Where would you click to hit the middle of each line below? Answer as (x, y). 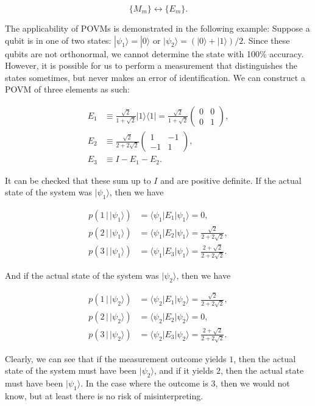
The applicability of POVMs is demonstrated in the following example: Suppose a (157, 28)
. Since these (267, 40)
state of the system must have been (71, 370)
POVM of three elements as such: (67, 89)
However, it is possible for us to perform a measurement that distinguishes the (151, 65)
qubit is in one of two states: (58, 40)
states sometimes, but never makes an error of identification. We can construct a (155, 77)
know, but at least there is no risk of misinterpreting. (104, 395)
